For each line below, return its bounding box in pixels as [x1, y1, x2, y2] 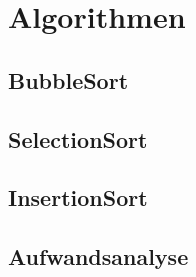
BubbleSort [8, 64, 129, 95]
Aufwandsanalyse [8, 241, 189, 272]
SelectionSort [8, 123, 148, 154]
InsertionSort [8, 182, 148, 213]
